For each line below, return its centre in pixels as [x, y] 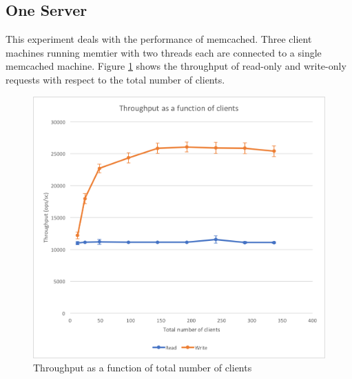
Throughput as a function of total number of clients [143, 368]
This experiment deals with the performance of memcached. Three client [159, 39]
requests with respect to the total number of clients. [115, 79]
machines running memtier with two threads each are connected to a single [164, 52]
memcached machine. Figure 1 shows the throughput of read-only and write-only [176, 66]
